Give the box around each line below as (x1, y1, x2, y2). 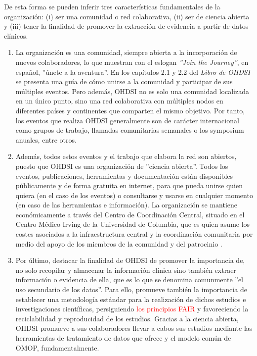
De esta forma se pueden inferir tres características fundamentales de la (4, 1, 220, 11)
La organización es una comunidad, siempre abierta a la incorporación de (15, 47, 237, 57)
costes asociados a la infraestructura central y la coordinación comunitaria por (15, 229, 253, 239)
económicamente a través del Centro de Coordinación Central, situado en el (15, 209, 245, 219)
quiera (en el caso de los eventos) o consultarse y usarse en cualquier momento (15, 190, 253, 200)
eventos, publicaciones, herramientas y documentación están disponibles (15, 170, 233, 181)
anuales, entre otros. (15, 134, 77, 145)
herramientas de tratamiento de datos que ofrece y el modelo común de (15, 333, 231, 343)
